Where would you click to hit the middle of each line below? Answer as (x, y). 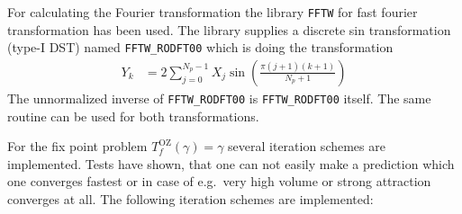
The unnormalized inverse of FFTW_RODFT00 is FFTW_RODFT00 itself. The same (219, 98)
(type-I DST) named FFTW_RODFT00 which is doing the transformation (200, 47)
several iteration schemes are (307, 146)
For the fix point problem (77, 146)
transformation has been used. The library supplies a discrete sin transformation (229, 29)
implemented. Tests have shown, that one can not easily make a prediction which (231, 163)
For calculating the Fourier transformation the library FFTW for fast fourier (213, 12)
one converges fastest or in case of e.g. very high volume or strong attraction (219, 181)
